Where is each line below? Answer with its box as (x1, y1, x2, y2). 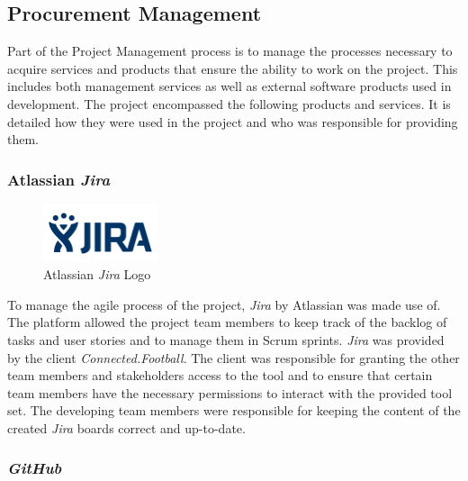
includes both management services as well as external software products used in (7, 77, 452, 95)
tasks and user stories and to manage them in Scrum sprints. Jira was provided (7, 330, 445, 349)
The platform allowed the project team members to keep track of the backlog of (7, 313, 447, 331)
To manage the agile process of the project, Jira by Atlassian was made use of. (7, 295, 441, 313)
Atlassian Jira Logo (43, 265, 151, 284)
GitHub (7, 457, 62, 479)
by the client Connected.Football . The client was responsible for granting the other (7, 348, 460, 367)
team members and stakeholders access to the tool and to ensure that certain (7, 366, 433, 385)
